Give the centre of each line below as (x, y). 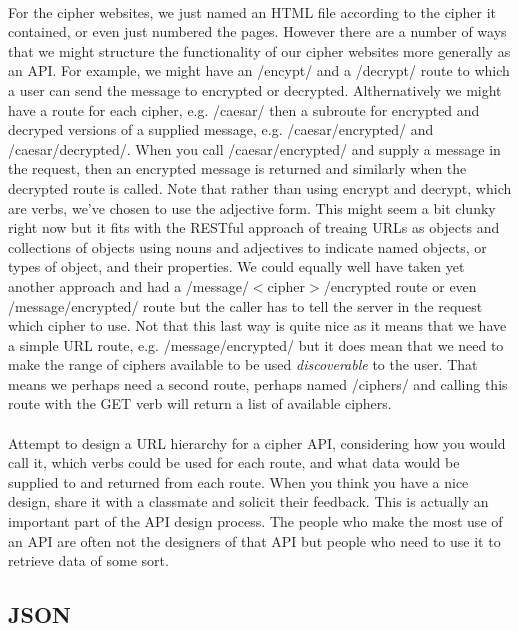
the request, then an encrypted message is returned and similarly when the (237, 168)
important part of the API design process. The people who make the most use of (255, 521)
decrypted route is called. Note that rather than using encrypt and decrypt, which (260, 187)
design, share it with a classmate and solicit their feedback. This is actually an (248, 501)
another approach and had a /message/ (128, 285)
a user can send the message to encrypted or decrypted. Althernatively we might (255, 89)
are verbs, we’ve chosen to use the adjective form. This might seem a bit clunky (252, 207)
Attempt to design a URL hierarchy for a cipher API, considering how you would (257, 442)
